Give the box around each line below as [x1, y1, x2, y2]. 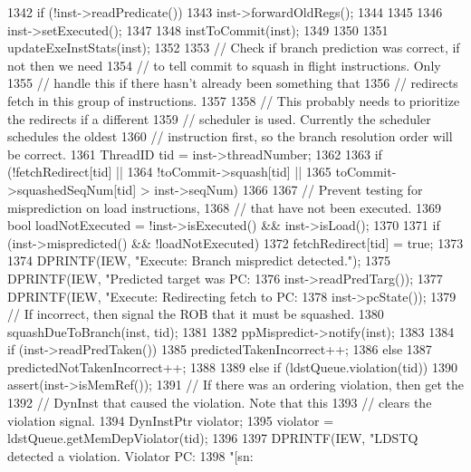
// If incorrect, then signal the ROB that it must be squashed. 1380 [7, 304, 384, 323]
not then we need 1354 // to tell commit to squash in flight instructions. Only [7, 55, 441, 74]
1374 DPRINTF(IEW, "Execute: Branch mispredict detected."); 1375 [7, 251, 391, 270]
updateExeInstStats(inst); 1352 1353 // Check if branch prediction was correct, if [7, 38, 460, 57]
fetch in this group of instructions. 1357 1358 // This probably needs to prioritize [7, 91, 460, 110]
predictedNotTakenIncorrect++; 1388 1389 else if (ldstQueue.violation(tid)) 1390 [7, 357, 457, 376]
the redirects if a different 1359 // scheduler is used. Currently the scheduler [7, 109, 431, 128]
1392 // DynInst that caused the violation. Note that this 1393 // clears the [7, 393, 432, 412]
